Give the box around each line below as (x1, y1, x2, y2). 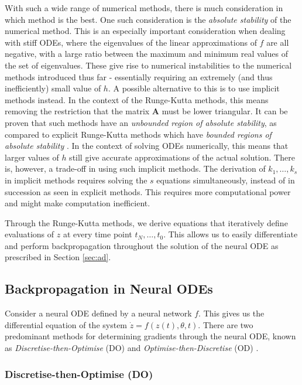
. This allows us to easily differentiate (163, 228, 298, 240)
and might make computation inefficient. (5, 197, 150, 209)
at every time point (63, 228, 132, 240)
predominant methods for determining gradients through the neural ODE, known (5, 330, 296, 342)
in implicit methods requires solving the (5, 173, 147, 186)
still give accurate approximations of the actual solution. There (69, 151, 295, 163)
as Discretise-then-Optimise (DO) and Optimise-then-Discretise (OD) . (5, 342, 259, 354)
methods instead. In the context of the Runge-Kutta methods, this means (5, 93, 269, 105)
